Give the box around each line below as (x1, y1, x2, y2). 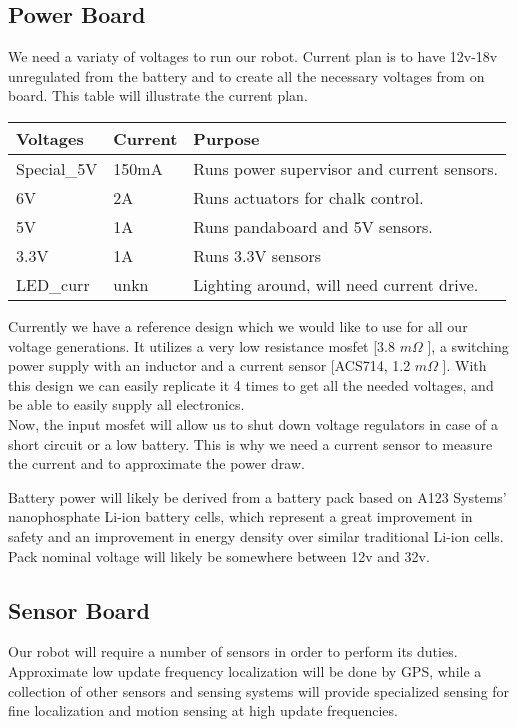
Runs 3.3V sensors (193, 243, 322, 267)
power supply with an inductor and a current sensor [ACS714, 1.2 (8, 355, 411, 376)
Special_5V (16, 156, 98, 180)
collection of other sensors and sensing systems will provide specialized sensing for (8, 680, 510, 701)
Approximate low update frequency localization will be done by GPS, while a (8, 660, 482, 681)
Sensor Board (8, 594, 150, 625)
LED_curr (16, 272, 90, 296)
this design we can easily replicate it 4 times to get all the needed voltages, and (8, 374, 494, 395)
